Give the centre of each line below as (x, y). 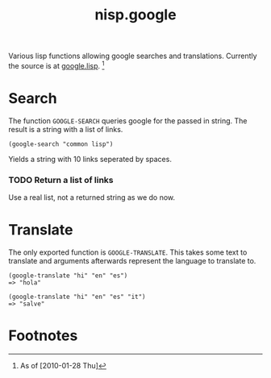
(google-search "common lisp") (61, 144)
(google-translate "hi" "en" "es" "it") (77, 297)
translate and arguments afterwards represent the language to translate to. (132, 261)
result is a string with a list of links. (66, 129)
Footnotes (43, 336)
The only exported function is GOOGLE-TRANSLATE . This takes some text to (128, 252)
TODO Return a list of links (61, 180)
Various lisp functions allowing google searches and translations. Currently (133, 56)
